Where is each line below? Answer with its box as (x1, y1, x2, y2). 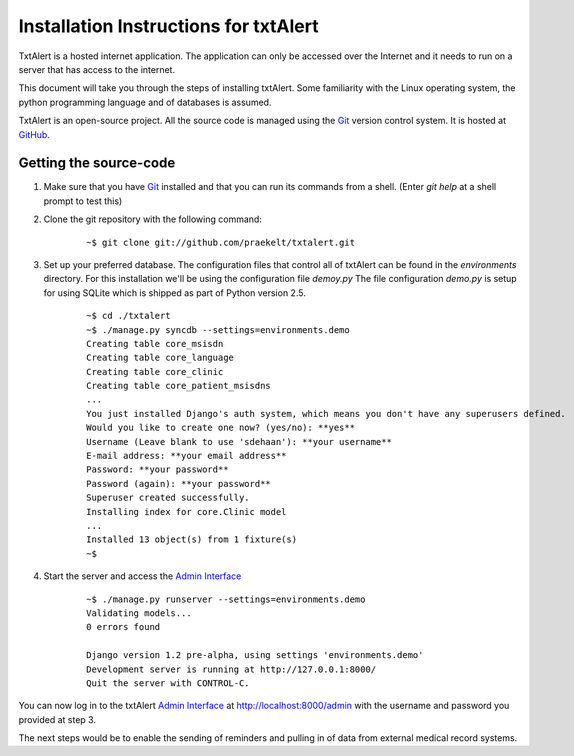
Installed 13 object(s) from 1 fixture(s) (86, 534, 298, 545)
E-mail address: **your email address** (86, 450, 287, 462)
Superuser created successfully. (86, 492, 250, 504)
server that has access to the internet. (18, 63, 175, 75)
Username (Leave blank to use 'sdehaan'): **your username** (86, 436, 392, 447)
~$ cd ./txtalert (86, 310, 171, 322)
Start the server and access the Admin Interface (43, 570, 242, 582)
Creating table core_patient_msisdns (86, 380, 272, 392)
